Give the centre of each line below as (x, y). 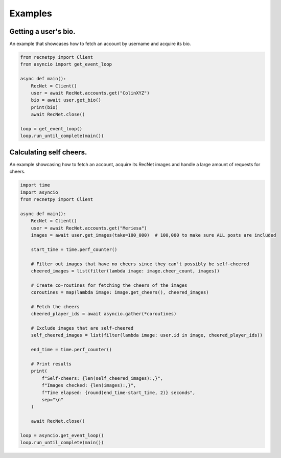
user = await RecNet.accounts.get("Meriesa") (89, 228)
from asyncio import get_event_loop (66, 64)
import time (35, 185)
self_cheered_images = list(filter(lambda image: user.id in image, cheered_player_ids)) (147, 335)
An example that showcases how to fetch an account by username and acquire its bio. (100, 44)
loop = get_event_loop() (51, 129)
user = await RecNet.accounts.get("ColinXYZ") (90, 93)
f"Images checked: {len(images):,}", (89, 385)
